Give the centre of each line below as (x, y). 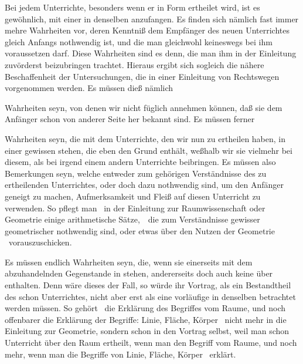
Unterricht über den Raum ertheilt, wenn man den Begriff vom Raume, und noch (151, 343)
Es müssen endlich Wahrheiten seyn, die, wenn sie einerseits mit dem (129, 262)
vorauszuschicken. (40, 242)
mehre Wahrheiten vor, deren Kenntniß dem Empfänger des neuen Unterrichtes (147, 30)
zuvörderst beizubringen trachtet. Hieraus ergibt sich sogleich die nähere (135, 64)
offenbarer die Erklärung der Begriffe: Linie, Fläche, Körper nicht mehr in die (146, 319)
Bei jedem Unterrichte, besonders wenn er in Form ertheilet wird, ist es (132, 7)
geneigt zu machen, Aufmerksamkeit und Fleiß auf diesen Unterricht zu (133, 196)
